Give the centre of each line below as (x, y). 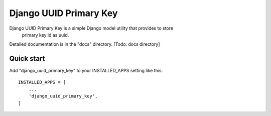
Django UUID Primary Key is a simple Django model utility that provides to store (91, 28)
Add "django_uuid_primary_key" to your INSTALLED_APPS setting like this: (86, 71)
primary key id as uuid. (45, 35)
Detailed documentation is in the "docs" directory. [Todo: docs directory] (85, 44)
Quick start (27, 59)
